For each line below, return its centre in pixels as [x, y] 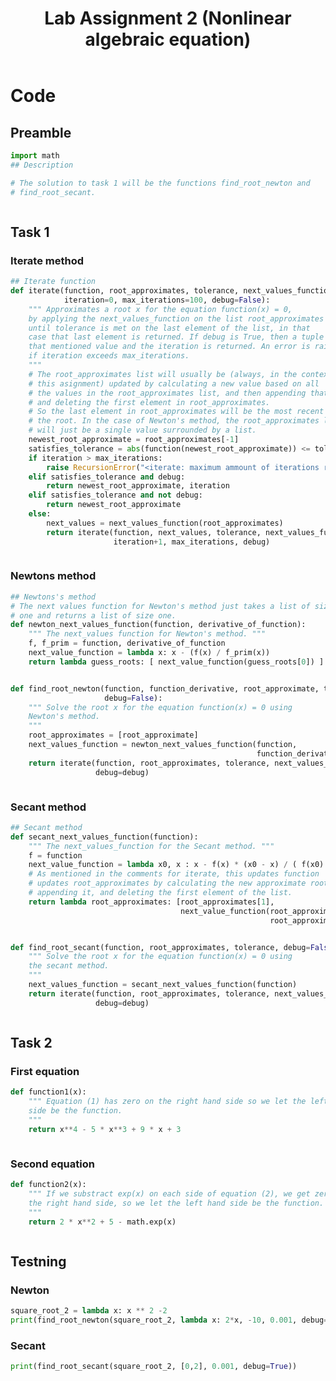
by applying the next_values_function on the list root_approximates [176, 318]
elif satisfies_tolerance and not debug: [115, 495]
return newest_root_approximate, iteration [138, 486]
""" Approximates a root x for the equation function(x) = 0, [160, 309]
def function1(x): [48, 1092]
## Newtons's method [53, 597]
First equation [45, 1071]
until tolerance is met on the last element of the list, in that [169, 328]
